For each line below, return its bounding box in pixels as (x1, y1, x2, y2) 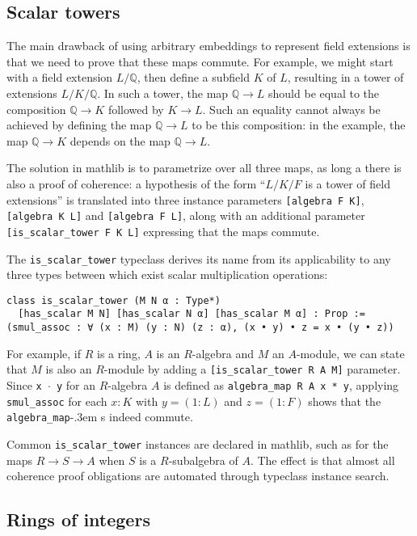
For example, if (6, 344, 82, 361)
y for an (56, 376, 96, 393)
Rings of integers (6, 507, 150, 532)
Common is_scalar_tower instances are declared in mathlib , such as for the (6, 435, 389, 452)
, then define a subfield (137, 69, 251, 86)
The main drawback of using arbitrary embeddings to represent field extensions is (6, 37, 411, 54)
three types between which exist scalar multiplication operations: (6, 266, 328, 283)
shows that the (308, 392, 381, 409)
